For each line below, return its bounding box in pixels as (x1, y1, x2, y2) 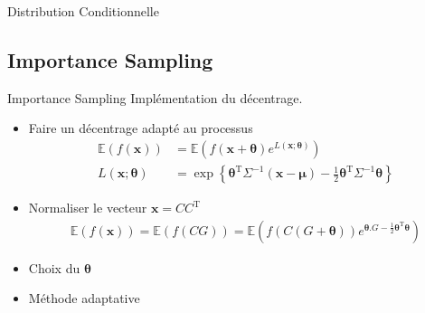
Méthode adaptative (28, 289, 140, 308)
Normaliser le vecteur (28, 198, 147, 217)
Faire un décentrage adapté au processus (28, 119, 253, 138)
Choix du (28, 258, 80, 277)
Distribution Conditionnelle (7, 2, 159, 20)
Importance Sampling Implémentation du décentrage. (7, 88, 303, 107)
